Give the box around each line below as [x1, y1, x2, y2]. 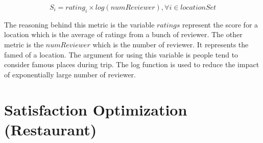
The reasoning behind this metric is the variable [4, 19, 155, 30]
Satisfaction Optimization [4, 99, 187, 120]
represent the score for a [182, 19, 258, 30]
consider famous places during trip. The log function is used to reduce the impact [4, 59, 259, 70]
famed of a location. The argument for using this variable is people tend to [4, 49, 238, 60]
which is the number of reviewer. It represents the [92, 39, 249, 49]
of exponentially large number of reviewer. [4, 69, 136, 79]
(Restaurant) [4, 119, 97, 139]
